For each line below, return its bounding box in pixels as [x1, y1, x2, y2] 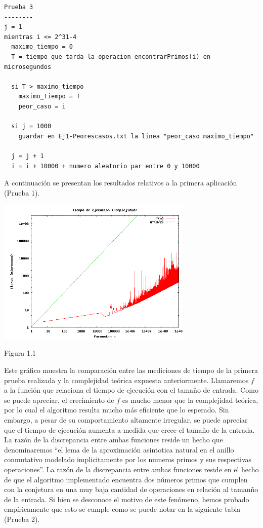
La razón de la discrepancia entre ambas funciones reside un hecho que [4, 434, 223, 445]
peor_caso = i [18, 102, 66, 110]
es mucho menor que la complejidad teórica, [122, 394, 258, 405]
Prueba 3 [4, 4, 33, 11]
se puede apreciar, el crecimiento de [4, 394, 114, 405]
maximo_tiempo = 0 [11, 43, 73, 51]
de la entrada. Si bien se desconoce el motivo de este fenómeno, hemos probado [4, 494, 249, 504]
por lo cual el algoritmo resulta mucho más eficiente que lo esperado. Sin [4, 404, 229, 415]
